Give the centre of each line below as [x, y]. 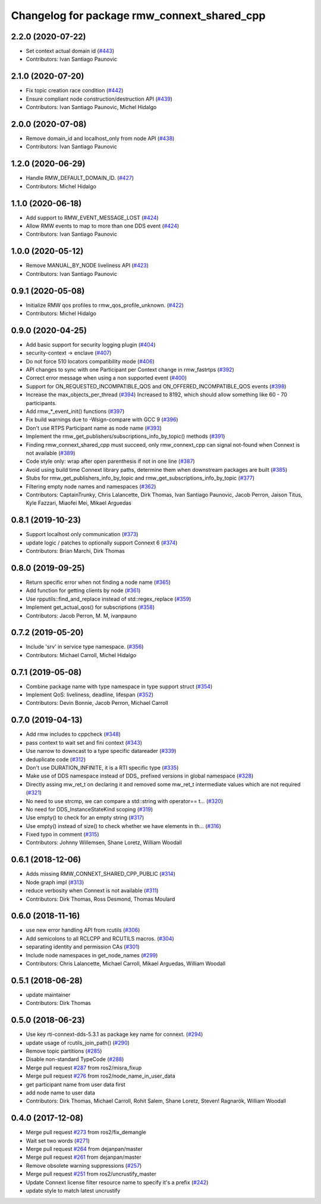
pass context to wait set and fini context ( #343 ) [84, 742]
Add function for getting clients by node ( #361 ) [83, 590]
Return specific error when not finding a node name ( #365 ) [98, 582]
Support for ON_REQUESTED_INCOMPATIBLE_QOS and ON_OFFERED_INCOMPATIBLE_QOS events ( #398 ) [156, 386]
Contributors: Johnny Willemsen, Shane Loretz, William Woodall [104, 842]
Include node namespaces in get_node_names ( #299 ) [92, 955]
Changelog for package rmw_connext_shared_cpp [138, 15]
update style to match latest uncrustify [73, 1190]
